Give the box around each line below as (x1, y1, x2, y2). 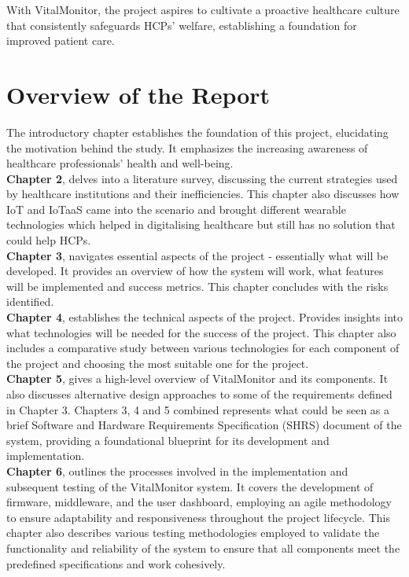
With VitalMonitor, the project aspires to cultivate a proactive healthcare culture (6, 2, 400, 17)
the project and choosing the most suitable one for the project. (6, 355, 309, 371)
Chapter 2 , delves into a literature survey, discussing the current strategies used (6, 170, 398, 186)
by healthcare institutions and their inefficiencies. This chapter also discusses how (6, 186, 400, 202)
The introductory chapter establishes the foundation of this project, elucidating (6, 123, 389, 140)
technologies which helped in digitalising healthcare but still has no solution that (6, 216, 396, 233)
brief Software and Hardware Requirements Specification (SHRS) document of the (6, 417, 402, 433)
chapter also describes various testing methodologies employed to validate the (6, 524, 380, 541)
